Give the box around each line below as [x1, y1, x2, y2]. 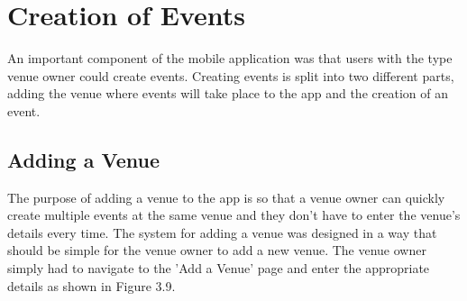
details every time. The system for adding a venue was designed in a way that [7, 223, 437, 242]
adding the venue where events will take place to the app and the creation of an [7, 84, 448, 103]
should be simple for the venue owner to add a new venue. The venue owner [7, 241, 426, 260]
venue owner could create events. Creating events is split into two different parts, [7, 66, 454, 85]
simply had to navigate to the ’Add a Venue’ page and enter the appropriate [7, 259, 430, 278]
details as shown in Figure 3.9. [7, 276, 176, 295]
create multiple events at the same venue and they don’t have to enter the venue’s [7, 205, 461, 224]
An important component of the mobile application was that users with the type [7, 49, 453, 68]
